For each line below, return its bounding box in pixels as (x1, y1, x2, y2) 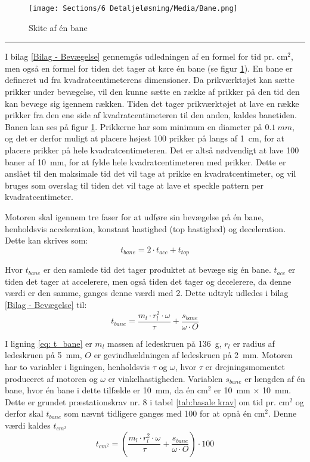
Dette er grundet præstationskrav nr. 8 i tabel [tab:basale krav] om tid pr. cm (5, 395, 290, 408)
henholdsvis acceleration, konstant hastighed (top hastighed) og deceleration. (5, 222, 286, 235)
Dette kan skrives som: (5, 234, 88, 247)
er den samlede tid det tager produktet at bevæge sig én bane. (44, 263, 271, 276)
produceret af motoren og (5, 372, 98, 384)
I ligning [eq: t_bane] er (5, 337, 92, 349)
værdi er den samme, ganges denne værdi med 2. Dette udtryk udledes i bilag (5, 287, 289, 299)
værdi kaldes (5, 419, 51, 431)
